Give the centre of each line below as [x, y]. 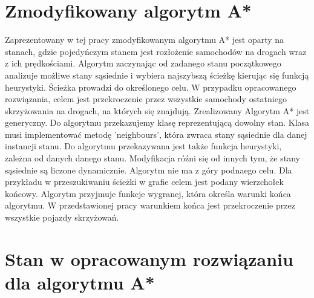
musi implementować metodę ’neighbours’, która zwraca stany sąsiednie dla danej [156, 134]
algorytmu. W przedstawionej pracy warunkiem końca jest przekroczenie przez [150, 205]
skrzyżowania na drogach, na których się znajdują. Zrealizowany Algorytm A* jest [157, 110]
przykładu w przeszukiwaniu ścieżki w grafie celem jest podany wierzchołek [144, 182]
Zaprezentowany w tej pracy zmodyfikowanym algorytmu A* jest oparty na [145, 40]
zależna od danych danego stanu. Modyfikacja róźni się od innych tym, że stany [152, 158]
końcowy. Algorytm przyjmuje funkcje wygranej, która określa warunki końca [148, 193]
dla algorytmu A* [80, 282]
